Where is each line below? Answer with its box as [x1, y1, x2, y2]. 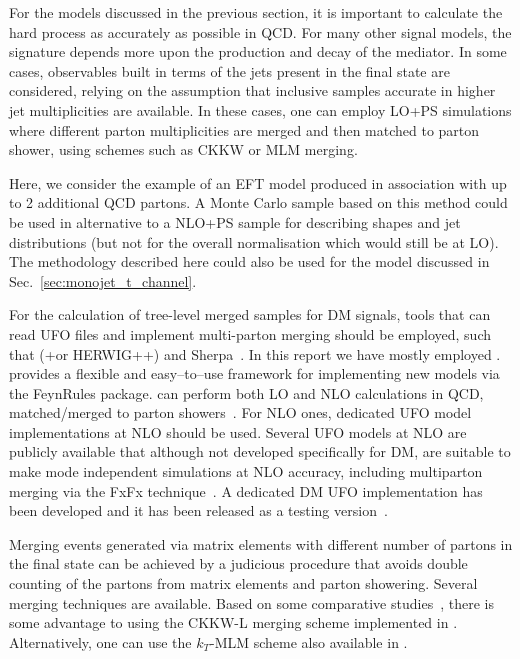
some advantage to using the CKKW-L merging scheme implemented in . [9, 612, 458, 633]
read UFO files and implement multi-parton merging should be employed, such [9, 323, 491, 344]
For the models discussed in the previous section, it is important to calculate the [9, 2, 503, 22]
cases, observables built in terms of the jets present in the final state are [9, 60, 450, 81]
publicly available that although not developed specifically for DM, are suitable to [9, 441, 511, 462]
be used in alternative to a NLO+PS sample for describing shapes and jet [9, 211, 461, 232]
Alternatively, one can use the [9, 631, 192, 652]
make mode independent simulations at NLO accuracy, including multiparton [9, 461, 483, 482]
